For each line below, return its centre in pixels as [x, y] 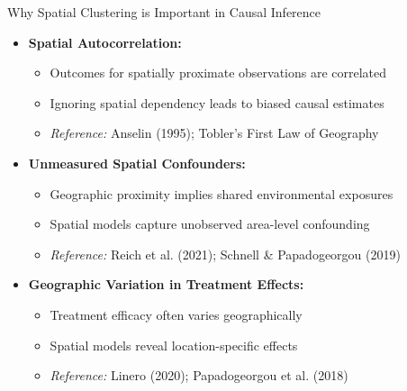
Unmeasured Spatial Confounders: [137, 163]
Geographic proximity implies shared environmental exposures [222, 193]
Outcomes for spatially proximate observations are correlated [218, 73]
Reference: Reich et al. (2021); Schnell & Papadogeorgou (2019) [225, 254]
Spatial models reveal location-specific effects [174, 345]
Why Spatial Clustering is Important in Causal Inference [164, 12]
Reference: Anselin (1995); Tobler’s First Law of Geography [214, 133]
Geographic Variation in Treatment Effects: [166, 284]
